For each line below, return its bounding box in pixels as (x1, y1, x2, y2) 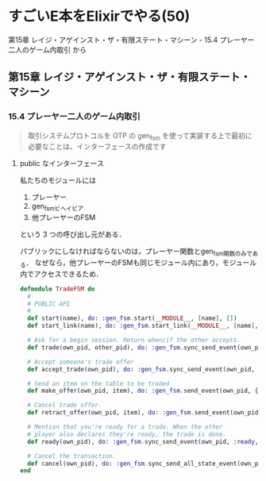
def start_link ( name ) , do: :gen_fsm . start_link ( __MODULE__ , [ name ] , (27, 322, 259, 330)
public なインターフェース (19, 159, 105, 168)
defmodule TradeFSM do (19, 285, 95, 293)
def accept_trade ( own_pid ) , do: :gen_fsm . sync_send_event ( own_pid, (27, 365, 256, 373)
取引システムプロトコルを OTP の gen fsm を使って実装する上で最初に (27, 130, 253, 142)
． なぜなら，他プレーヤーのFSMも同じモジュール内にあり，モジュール (25, 258, 256, 267)
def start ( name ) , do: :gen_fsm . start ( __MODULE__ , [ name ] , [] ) (27, 314, 237, 322)
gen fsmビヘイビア (31, 202, 84, 213)
